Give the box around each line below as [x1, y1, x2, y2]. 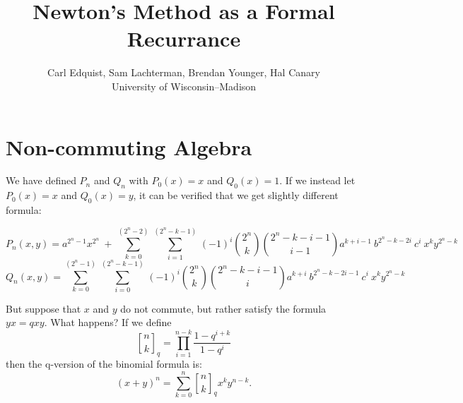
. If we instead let [279, 173, 356, 188]
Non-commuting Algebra [6, 132, 252, 161]
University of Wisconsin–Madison [111, 78, 257, 93]
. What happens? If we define [44, 315, 172, 330]
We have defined [6, 173, 76, 188]
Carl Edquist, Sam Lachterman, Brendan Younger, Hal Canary [47, 65, 320, 80]
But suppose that [6, 301, 81, 315]
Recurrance [127, 24, 241, 53]
